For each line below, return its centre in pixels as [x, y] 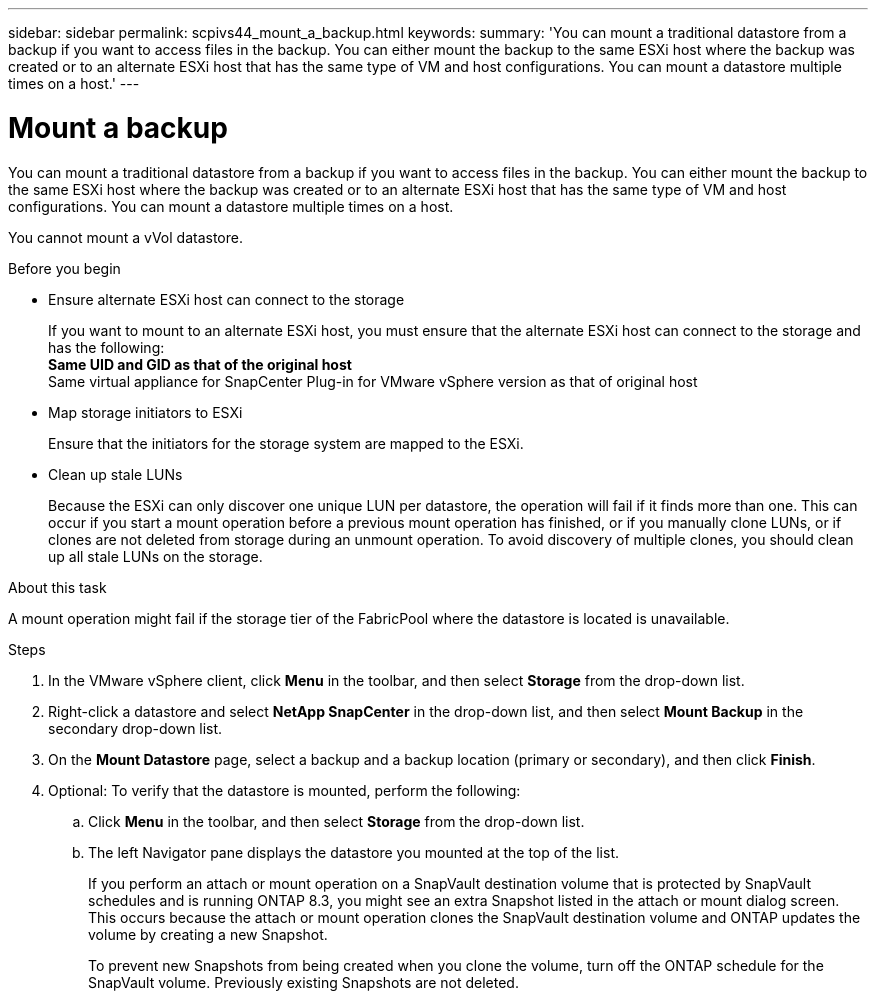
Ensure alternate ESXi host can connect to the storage [226, 299]
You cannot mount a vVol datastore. [125, 237]
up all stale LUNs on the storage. [155, 556]
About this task [57, 587]
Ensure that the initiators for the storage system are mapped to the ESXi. [286, 443]
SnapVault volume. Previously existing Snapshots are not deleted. [303, 982]
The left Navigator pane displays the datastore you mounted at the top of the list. [353, 852]
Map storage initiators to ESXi [145, 412]
